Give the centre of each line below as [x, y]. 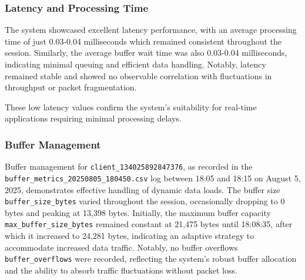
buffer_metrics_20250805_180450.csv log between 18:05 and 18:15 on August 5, [153, 178]
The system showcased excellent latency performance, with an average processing [151, 30]
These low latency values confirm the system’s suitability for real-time [131, 107]
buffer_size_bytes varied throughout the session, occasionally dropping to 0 [145, 201]
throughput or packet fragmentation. [71, 87]
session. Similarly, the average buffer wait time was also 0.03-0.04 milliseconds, [146, 53]
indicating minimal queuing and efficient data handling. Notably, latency [135, 64]
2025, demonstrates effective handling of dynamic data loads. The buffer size [143, 189]
